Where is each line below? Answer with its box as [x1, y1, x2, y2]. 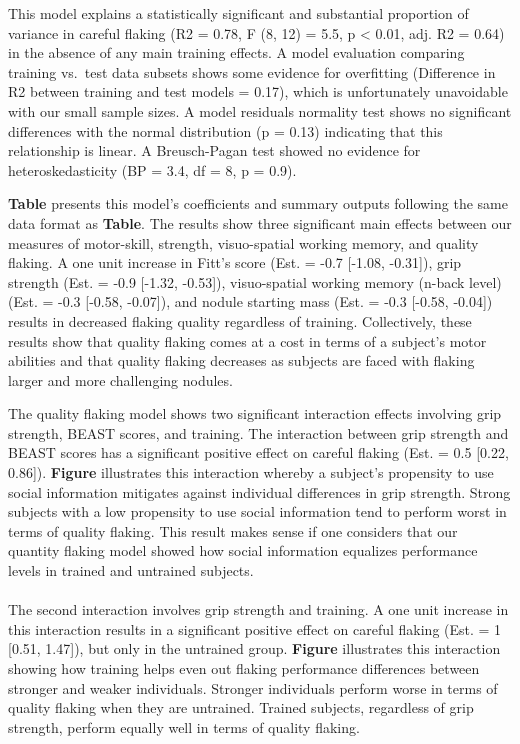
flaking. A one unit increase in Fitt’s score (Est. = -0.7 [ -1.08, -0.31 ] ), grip [8, 252, 462, 273]
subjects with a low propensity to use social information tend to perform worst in [8, 501, 507, 522]
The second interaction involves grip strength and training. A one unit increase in [8, 599, 509, 620]
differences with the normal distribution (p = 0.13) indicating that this [8, 120, 443, 141]
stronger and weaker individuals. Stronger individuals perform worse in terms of [8, 677, 498, 698]
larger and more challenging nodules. [8, 369, 233, 390]
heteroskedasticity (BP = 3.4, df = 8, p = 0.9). [8, 159, 297, 180]
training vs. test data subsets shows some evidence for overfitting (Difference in [8, 61, 496, 82]
